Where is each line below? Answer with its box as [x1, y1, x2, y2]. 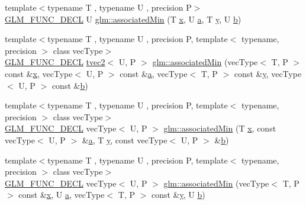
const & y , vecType [234, 67, 302, 79]
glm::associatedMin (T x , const [163, 122, 276, 134]
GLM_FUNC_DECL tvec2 [5, 56, 105, 68]
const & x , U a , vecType [18, 188, 105, 201]
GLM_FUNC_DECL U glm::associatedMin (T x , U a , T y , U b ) [5, 12, 241, 25]
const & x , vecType [5, 67, 73, 79]
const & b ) [51, 79, 88, 91]
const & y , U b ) [151, 188, 205, 201]
